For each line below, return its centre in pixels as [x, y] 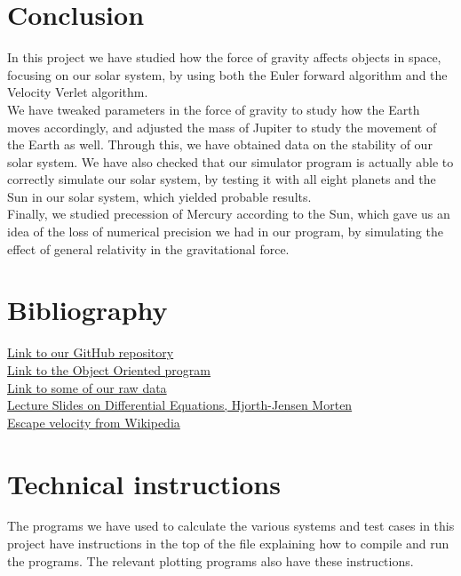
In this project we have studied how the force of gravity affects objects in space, [224, 57]
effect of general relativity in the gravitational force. [148, 248]
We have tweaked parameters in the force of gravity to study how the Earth [214, 109]
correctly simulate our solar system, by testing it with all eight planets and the [222, 179]
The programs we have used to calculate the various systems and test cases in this [231, 526]
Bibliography [87, 310]
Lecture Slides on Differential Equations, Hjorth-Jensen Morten [180, 405]
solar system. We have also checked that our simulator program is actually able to [230, 161]
